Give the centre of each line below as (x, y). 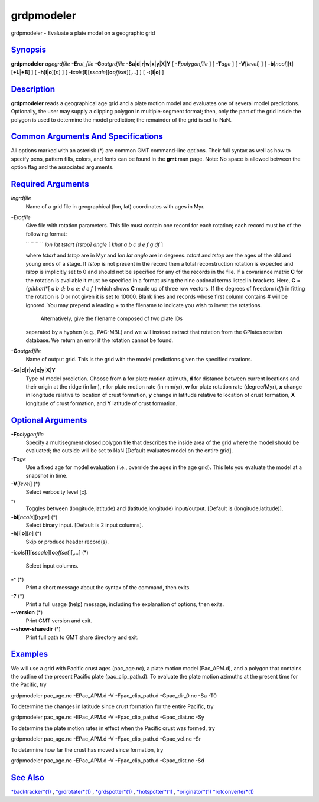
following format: (46, 234)
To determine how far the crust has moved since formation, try (87, 749)
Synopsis (29, 50)
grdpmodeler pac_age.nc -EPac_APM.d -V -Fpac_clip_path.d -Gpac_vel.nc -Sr (106, 739)
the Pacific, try (29, 684)
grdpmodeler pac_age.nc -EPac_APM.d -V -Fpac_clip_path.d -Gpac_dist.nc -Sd (108, 761)
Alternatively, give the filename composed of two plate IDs (112, 318)
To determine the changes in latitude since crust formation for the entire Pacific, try (112, 706)
